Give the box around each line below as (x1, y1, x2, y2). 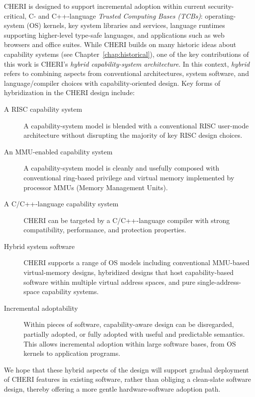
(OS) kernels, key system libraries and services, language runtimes (26, 20, 225, 30)
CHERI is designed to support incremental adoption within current (4, 1, 206, 11)
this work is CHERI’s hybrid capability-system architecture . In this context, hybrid (4, 58, 250, 69)
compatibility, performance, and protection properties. (24, 224, 186, 235)
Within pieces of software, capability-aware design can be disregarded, (24, 319, 234, 329)
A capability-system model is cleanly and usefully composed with (24, 163, 219, 173)
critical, (4, 10, 26, 21)
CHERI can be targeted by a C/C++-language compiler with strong (24, 215, 230, 225)
